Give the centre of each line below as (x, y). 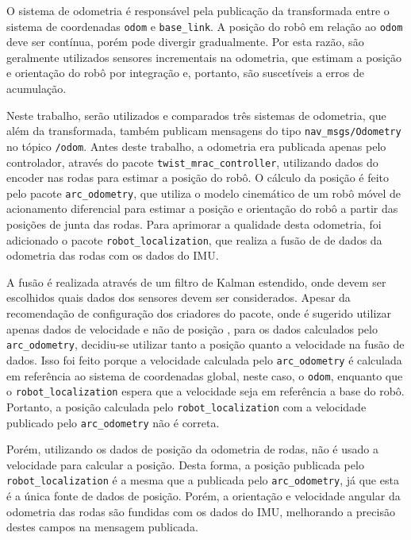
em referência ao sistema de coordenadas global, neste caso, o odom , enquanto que (205, 375)
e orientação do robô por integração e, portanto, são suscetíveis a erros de (185, 73)
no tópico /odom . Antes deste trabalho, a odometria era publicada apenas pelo (196, 146)
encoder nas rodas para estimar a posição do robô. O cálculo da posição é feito (198, 177)
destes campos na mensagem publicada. (102, 527)
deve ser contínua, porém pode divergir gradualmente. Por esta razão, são (185, 42)
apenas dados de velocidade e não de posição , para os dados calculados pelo (192, 328)
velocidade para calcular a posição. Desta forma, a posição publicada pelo (185, 464)
